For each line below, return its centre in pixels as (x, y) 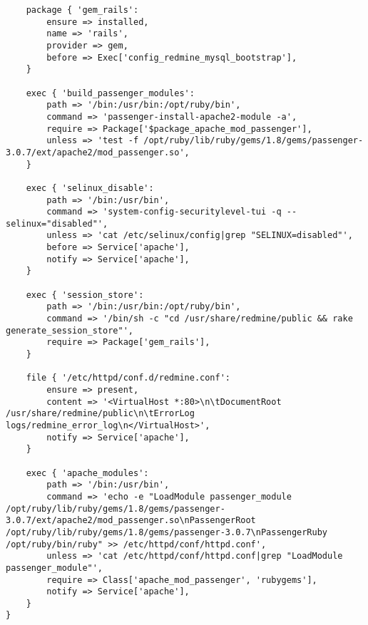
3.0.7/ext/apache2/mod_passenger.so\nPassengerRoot (131, 521)
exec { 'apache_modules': (87, 473)
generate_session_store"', (70, 330)
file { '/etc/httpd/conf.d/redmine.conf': (128, 378)
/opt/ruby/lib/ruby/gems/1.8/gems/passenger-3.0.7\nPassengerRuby (167, 532)
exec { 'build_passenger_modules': (110, 93)
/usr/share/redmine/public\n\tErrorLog (100, 414)
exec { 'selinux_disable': (90, 188)
